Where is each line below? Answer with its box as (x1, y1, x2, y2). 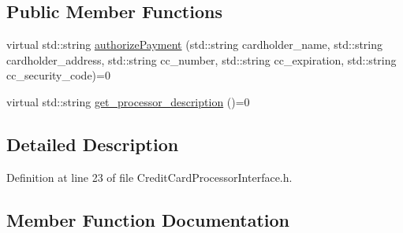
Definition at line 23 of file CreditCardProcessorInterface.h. (6, 168, 293, 185)
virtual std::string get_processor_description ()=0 (6, 93, 250, 109)
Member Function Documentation (6, 207, 290, 231)
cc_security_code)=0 (6, 67, 110, 83)
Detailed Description (6, 131, 179, 156)
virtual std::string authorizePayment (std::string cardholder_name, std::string (6, 36, 383, 53)
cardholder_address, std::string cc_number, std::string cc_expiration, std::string (6, 51, 397, 68)
